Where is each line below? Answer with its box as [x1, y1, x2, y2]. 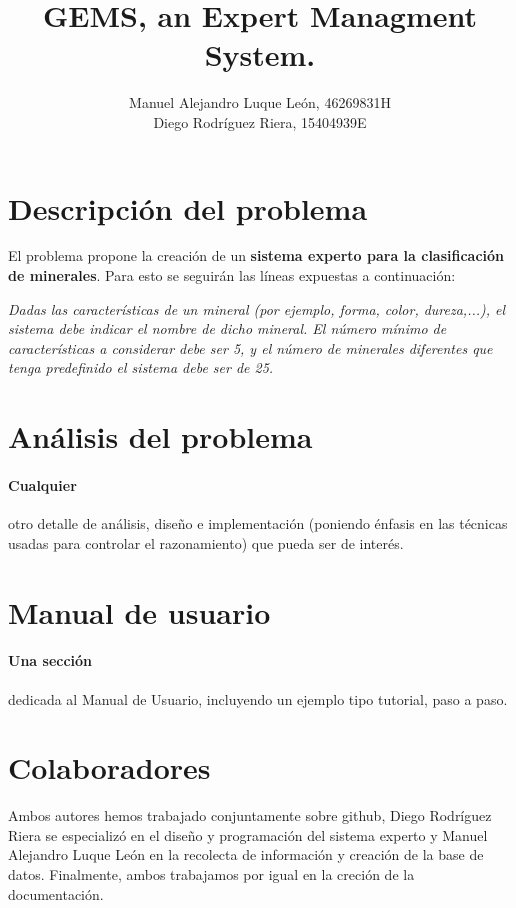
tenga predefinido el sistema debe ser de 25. [8, 357, 274, 378]
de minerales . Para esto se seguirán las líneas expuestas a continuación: [8, 265, 456, 286]
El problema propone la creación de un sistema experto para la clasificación [8, 245, 505, 266]
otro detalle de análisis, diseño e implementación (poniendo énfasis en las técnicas [8, 513, 508, 534]
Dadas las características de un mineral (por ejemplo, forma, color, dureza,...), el [8, 298, 506, 319]
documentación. [8, 883, 104, 904]
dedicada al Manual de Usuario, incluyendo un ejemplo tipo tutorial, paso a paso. [8, 688, 508, 709]
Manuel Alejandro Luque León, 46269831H [129, 92, 391, 113]
